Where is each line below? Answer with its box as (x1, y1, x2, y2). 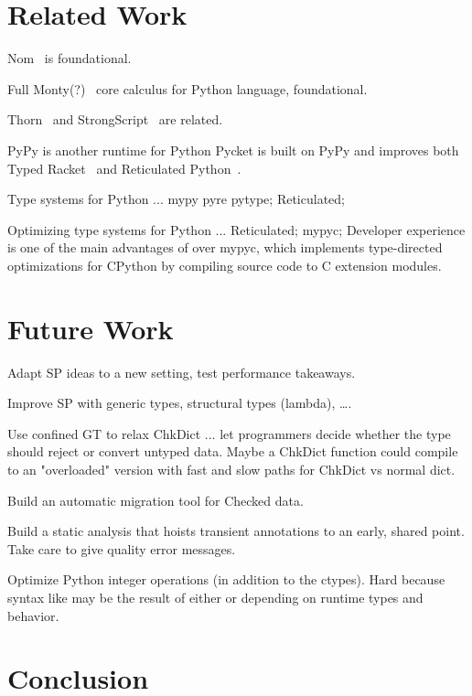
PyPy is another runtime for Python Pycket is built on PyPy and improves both (7, 140, 459, 159)
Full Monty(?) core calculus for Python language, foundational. (7, 79, 368, 98)
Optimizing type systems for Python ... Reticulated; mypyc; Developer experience (7, 220, 466, 239)
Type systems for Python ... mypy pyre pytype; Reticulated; (7, 189, 345, 209)
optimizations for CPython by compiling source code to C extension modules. (7, 255, 442, 274)
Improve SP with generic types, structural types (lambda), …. (7, 393, 352, 412)
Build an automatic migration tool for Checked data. (7, 490, 304, 509)
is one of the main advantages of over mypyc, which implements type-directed (7, 238, 443, 257)
